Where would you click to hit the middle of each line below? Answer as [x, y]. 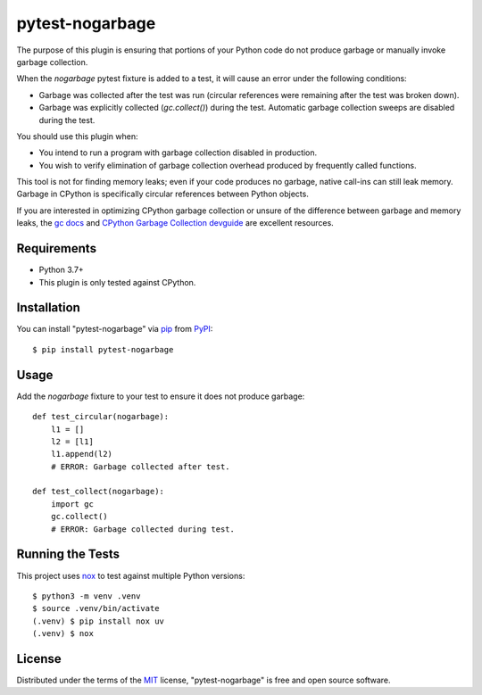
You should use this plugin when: [77, 136]
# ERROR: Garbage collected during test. [143, 529]
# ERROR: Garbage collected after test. [141, 467]
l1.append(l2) [82, 454]
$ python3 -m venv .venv [87, 596]
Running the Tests [68, 554]
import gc [72, 504]
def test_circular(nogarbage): [101, 417]
